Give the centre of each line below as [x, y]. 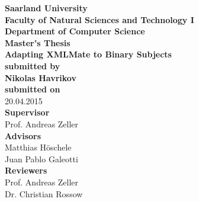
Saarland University [46, 8]
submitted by [33, 65]
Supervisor [27, 112]
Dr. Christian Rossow [44, 193]
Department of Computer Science [75, 31]
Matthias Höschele [38, 147]
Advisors [23, 135]
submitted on [33, 89]
